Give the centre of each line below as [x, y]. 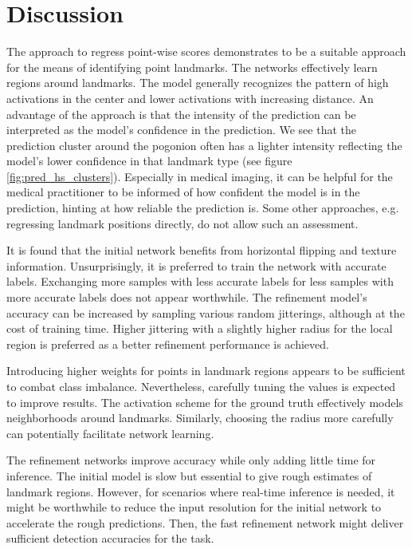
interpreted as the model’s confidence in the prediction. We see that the [181, 130]
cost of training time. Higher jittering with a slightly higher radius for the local [200, 328]
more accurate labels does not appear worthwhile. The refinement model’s [187, 297]
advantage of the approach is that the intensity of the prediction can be [181, 114]
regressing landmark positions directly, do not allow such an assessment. [182, 223]
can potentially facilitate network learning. [110, 433]
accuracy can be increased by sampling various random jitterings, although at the [206, 312]
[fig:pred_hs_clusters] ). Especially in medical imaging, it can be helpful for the [200, 176]
